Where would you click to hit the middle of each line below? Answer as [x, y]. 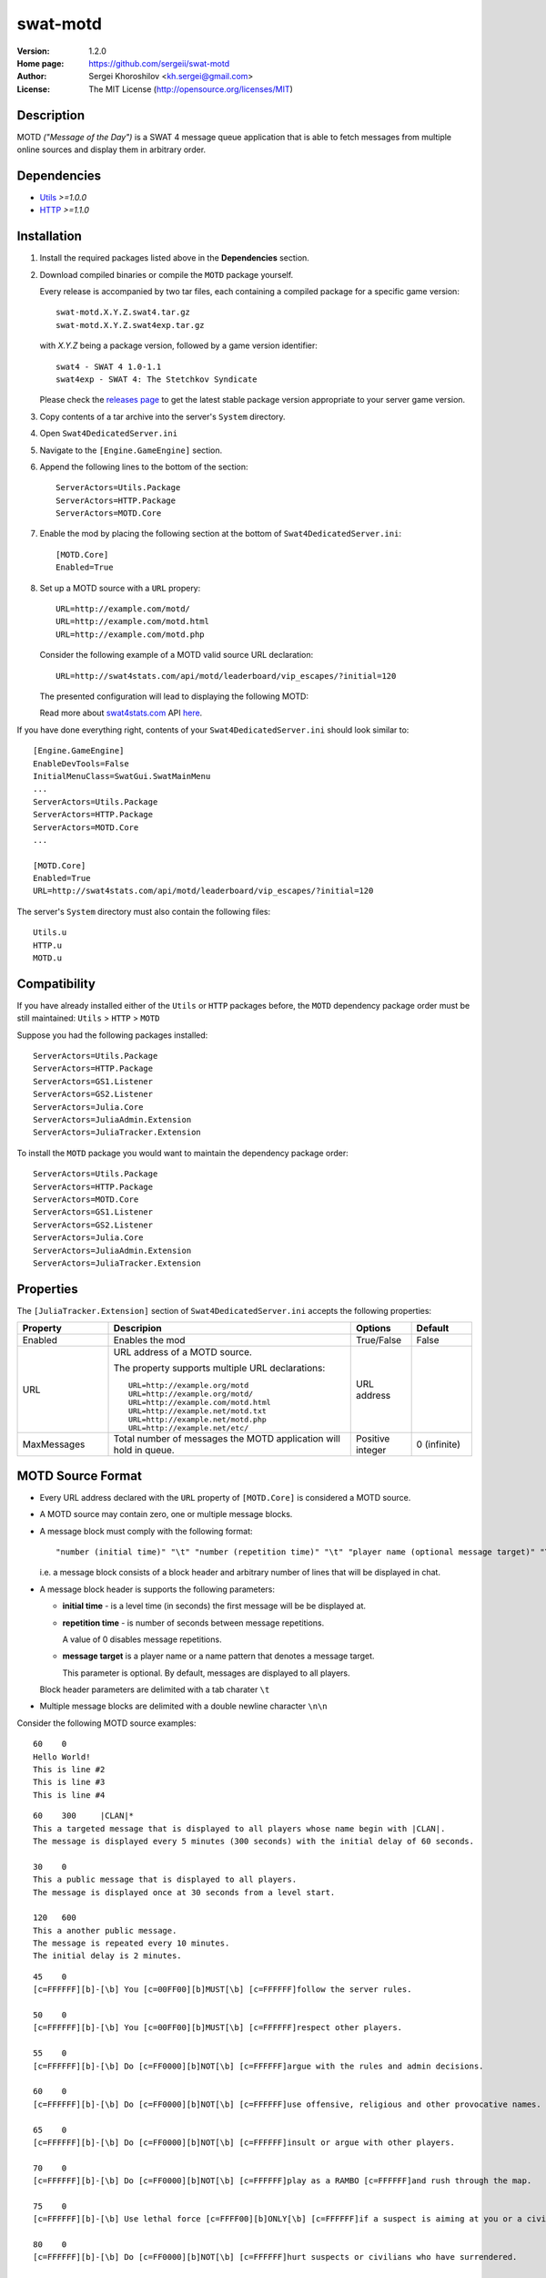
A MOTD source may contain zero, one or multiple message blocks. [166, 1514]
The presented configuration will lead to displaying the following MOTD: [174, 696]
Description [51, 115]
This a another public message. [105, 1930]
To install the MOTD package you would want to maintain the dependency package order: [183, 1153]
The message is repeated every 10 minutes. [131, 1944]
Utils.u [50, 933]
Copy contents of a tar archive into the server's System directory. [162, 416]
